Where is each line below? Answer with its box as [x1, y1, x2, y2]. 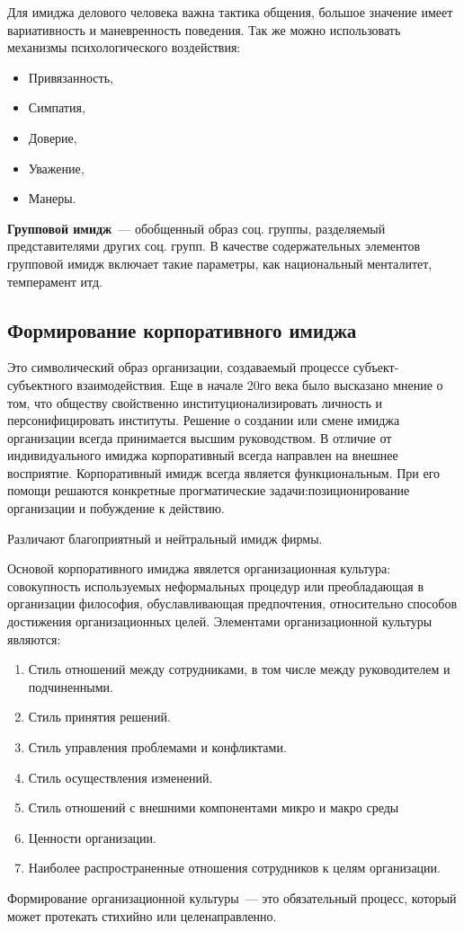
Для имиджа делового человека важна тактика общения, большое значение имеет [7, 3, 453, 21]
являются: [7, 629, 61, 648]
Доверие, [28, 128, 77, 146]
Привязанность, [28, 67, 113, 86]
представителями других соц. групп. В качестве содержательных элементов [7, 236, 421, 255]
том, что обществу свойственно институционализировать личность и [7, 393, 382, 412]
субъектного [7, 375, 73, 394]
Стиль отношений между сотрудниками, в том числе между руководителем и [28, 660, 451, 678]
